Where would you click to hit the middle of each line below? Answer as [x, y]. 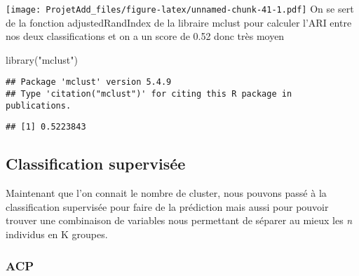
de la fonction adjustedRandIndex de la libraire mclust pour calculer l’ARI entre [179, 22]
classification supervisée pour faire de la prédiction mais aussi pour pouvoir [167, 206]
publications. [39, 105]
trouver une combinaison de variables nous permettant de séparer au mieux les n [179, 220]
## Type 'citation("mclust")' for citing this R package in [149, 94]
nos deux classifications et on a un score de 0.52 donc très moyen [145, 36]
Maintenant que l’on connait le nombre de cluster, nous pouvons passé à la [166, 193]
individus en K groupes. [57, 234]
